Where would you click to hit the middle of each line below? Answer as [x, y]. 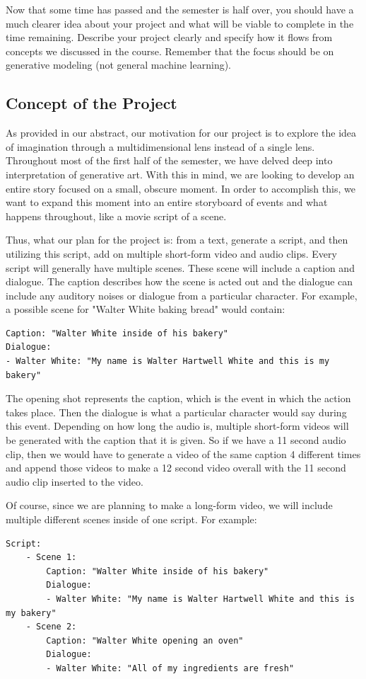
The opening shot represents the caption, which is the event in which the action [178, 398]
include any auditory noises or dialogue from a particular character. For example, [182, 295]
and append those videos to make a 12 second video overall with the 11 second [176, 468]
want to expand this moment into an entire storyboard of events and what [167, 202]
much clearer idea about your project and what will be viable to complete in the [180, 23]
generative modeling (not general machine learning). [119, 65]
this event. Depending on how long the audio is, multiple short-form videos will [177, 426]
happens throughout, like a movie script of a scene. [116, 216]
